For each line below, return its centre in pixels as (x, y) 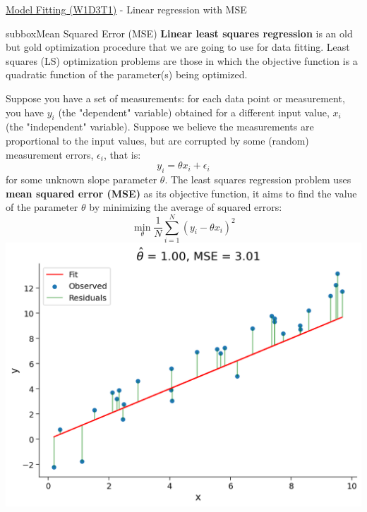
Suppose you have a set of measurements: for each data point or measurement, (175, 98)
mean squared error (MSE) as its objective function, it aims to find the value (181, 193)
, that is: (122, 154)
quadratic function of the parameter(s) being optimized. (127, 74)
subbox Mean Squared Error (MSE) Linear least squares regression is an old (179, 33)
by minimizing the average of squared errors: (186, 207)
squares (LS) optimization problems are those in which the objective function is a (182, 60)
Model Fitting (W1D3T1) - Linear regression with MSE (126, 9)
